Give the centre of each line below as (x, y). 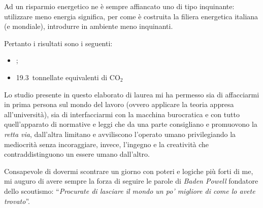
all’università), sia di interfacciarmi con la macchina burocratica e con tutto (122, 114)
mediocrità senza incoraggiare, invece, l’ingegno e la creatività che (107, 144)
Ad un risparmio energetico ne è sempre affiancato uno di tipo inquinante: (119, 6)
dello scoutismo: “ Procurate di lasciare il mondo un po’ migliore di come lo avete (130, 190)
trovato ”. (17, 201)
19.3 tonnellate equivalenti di (62, 77)
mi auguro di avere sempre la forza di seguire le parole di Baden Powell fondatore (131, 181)
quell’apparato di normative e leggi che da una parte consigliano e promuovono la (131, 124)
